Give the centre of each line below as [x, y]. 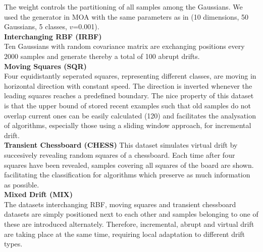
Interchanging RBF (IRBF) [53, 36]
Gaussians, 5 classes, [36, 26]
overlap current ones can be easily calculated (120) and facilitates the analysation [130, 115]
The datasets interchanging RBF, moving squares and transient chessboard [120, 204]
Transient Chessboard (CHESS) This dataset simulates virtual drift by [121, 145]
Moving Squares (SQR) [45, 66]
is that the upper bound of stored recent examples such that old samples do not [128, 105]
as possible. [22, 184]
